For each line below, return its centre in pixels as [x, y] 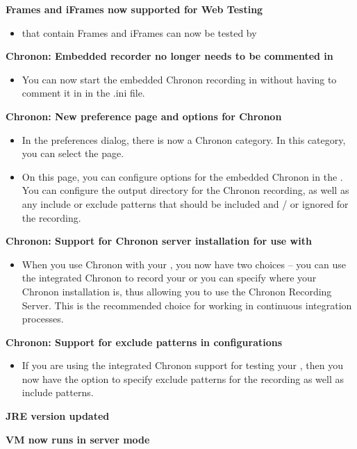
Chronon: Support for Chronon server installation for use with [159, 241]
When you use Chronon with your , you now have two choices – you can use [184, 264]
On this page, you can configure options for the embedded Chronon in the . [182, 176]
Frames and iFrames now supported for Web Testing [134, 9]
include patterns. [58, 392]
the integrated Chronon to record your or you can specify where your [169, 278]
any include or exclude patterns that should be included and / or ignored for [185, 203]
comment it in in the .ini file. [83, 93]
